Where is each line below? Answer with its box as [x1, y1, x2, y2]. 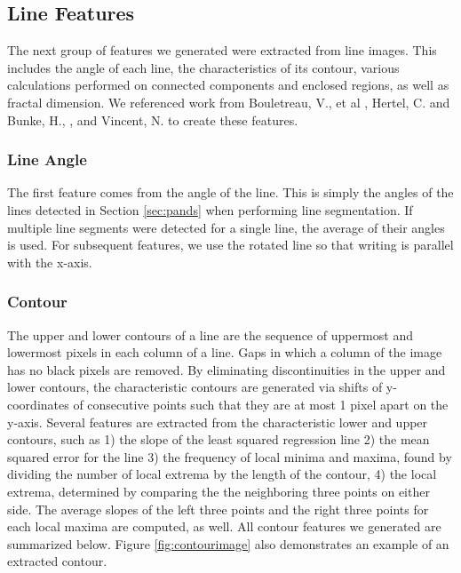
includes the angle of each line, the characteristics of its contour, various [7, 58, 400, 76]
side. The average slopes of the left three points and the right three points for [7, 499, 429, 518]
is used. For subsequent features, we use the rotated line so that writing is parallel [7, 235, 454, 254]
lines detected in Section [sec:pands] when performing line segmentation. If [7, 200, 413, 219]
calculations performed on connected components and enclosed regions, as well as [7, 76, 449, 94]
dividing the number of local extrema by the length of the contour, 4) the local [7, 465, 437, 483]
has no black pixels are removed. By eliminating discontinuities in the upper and [7, 360, 446, 378]
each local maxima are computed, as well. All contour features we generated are [7, 517, 441, 536]
